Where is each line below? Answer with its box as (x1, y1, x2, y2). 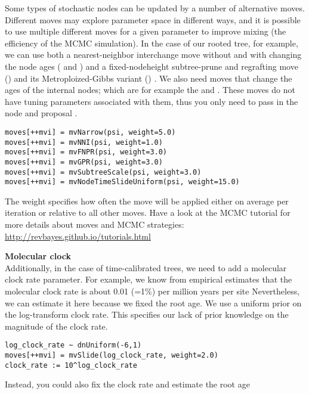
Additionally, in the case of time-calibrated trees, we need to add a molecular (5, 261, 287, 274)
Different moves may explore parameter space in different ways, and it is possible (5, 13, 301, 26)
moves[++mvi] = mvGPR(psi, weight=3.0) (5, 157, 163, 166)
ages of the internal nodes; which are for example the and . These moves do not (5, 83, 295, 96)
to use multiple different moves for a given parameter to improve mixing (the (5, 25, 286, 38)
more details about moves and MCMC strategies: (5, 218, 184, 231)
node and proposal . (5, 107, 78, 119)
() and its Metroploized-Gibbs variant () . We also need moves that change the (5, 72, 292, 84)
